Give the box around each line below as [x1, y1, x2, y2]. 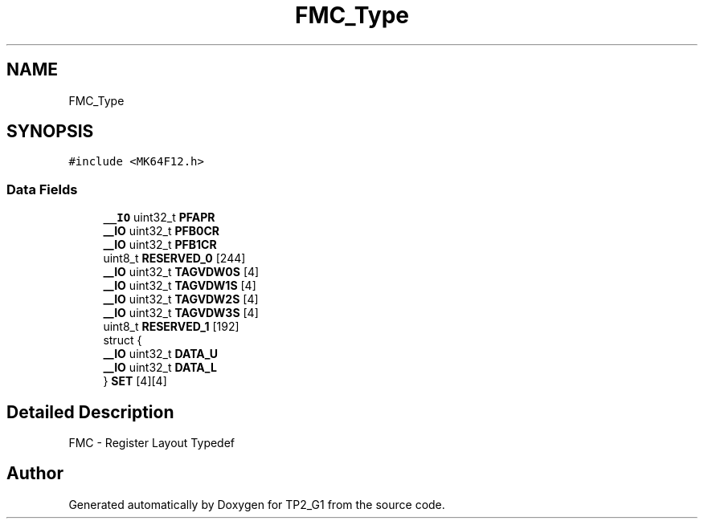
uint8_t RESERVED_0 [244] [103, 251, 246, 266]
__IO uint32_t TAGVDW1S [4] [103, 279, 256, 293]
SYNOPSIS [6, 121, 94, 142]
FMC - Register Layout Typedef [68, 436, 235, 450]
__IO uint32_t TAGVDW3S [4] [103, 306, 259, 320]
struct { [103, 333, 142, 348]
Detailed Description [6, 401, 174, 422]
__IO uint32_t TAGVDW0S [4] [103, 265, 260, 279]
